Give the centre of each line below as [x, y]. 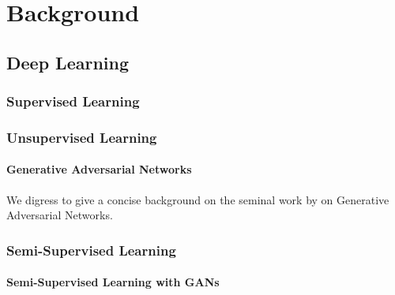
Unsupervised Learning [82, 137]
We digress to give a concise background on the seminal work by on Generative [198, 199]
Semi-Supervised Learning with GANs [113, 282]
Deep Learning [68, 62]
